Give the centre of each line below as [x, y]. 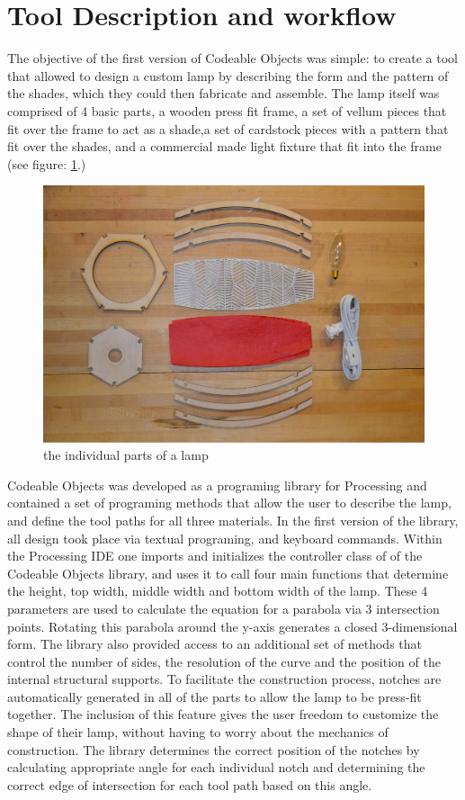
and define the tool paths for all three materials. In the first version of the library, [233, 520]
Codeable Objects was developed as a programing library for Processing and [217, 485]
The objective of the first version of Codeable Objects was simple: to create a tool [232, 58]
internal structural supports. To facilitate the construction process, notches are [224, 679]
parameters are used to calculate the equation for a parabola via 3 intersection [224, 608]
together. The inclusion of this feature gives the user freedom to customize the [223, 714]
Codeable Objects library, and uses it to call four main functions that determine [228, 573]
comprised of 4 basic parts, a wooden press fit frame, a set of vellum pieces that [227, 110]
